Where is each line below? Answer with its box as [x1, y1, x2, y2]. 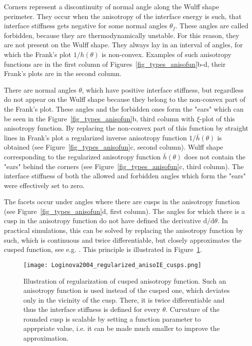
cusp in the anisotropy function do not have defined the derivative [4, 215, 201, 226]
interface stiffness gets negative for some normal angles [4, 20, 167, 31]
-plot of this [199, 113, 235, 123]
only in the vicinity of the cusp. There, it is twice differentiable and [23, 294, 225, 305]
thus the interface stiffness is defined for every [23, 304, 160, 314]
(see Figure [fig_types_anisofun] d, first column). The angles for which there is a [4, 206, 245, 216]
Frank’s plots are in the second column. [4, 68, 122, 78]
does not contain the [184, 151, 246, 161]
